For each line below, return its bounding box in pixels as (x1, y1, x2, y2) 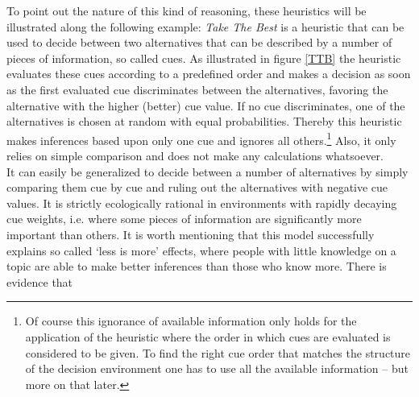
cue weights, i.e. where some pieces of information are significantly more (6, 210, 362, 227)
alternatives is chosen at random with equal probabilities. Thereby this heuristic (6, 113, 402, 130)
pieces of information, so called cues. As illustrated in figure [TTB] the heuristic (6, 49, 401, 66)
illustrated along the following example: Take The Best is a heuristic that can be (6, 18, 404, 35)
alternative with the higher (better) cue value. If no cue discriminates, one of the (6, 97, 405, 114)
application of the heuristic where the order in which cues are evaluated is (25, 328, 391, 345)
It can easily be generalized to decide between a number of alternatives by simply (6, 163, 409, 180)
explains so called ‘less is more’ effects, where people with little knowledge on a (6, 242, 396, 258)
